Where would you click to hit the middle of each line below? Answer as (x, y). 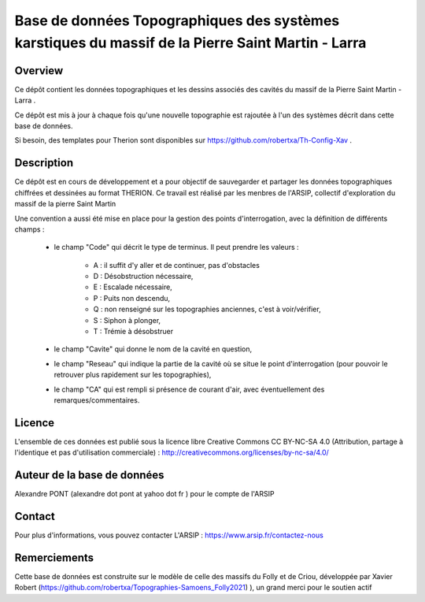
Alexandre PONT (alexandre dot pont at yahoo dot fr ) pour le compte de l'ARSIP (144, 494)
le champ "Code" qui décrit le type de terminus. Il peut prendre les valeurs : (176, 247)
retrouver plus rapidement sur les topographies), (133, 375)
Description (44, 163)
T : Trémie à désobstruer (133, 332)
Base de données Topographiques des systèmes (177, 20)
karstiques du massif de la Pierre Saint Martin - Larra (190, 43)
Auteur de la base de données (89, 476)
